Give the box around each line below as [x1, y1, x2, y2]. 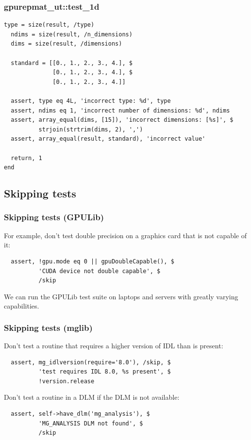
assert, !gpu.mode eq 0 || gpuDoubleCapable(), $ [11, 258, 174, 265]
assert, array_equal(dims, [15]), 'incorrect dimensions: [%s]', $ [11, 116, 234, 124]
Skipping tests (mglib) [4, 321, 93, 333]
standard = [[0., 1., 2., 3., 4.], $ [11, 59, 133, 66]
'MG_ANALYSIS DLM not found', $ [38, 420, 143, 427]
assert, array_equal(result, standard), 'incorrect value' [11, 135, 206, 143]
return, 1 [11, 154, 42, 162]
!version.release [38, 377, 95, 385]
